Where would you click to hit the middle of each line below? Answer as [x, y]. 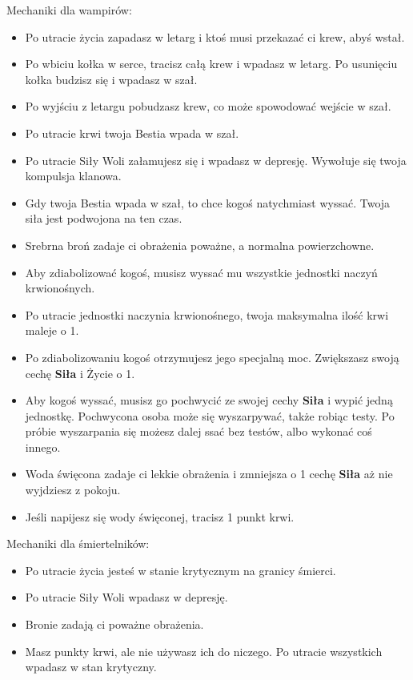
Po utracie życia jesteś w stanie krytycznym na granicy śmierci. [180, 570]
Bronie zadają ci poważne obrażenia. [114, 624]
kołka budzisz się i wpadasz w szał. [111, 79]
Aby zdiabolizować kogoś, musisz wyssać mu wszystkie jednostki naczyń [201, 272]
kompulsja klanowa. [73, 176]
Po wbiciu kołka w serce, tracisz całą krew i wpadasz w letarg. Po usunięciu [211, 64]
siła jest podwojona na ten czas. [104, 218]
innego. [43, 447]
